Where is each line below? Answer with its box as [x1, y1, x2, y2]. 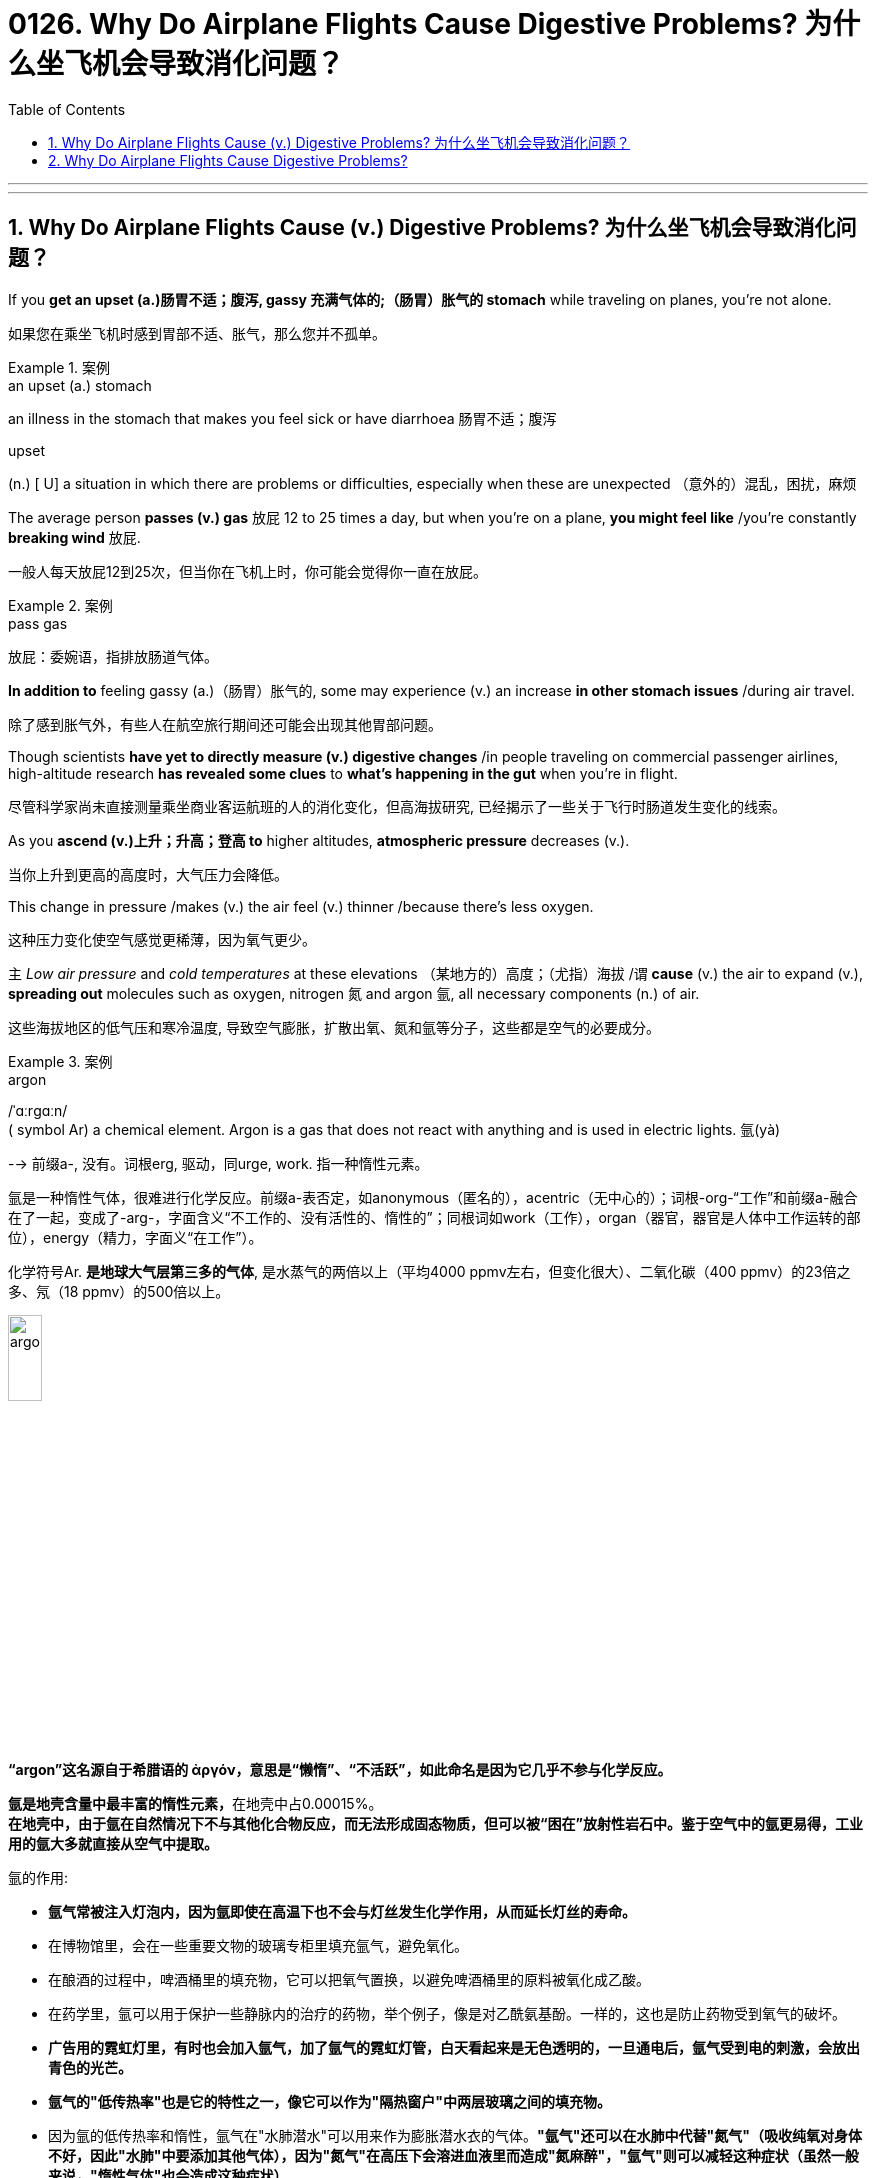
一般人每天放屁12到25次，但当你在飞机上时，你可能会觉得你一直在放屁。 [8, 562, 488, 580]
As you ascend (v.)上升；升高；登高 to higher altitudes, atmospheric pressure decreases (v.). [8, 831, 630, 849]
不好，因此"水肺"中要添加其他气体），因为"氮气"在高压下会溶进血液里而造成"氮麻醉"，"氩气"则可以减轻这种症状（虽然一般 [48, 2146, 859, 2164]
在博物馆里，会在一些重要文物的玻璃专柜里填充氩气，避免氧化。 [48, 1936, 468, 1954]
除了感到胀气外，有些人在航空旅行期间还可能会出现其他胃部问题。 [8, 715, 442, 733]
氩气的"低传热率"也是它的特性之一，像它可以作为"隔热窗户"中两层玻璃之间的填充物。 [48, 2092, 611, 2110]
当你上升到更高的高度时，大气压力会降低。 [8, 865, 288, 883]
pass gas [8, 614, 68, 632]
